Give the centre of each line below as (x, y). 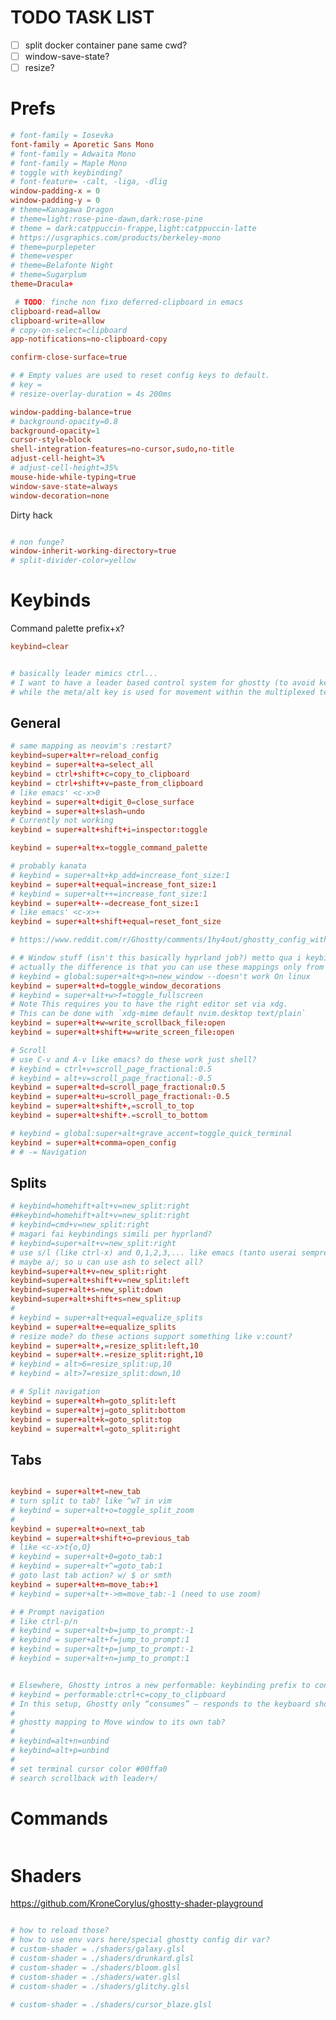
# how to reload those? (60, 1931)
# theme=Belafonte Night (62, 266)
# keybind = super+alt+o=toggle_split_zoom (102, 1510)
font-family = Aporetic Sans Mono (82, 144)
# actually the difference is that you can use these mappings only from (167, 967)
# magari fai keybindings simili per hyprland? (111, 1234)
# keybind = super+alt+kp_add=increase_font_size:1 (120, 875)
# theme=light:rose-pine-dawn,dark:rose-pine (106, 219)
